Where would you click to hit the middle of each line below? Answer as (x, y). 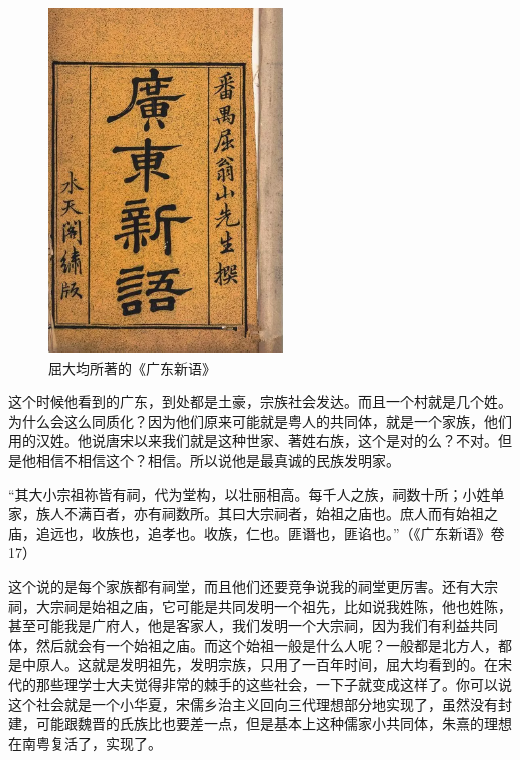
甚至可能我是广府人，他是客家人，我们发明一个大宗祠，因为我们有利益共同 (253, 625)
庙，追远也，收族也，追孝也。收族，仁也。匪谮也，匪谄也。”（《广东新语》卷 (256, 532)
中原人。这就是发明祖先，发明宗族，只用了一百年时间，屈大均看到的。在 (259, 664)
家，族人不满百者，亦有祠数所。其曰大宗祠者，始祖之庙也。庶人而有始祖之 (253, 513)
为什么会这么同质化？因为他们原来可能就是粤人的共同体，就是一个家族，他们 (260, 420)
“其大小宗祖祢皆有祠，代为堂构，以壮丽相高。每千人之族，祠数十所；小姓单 (256, 493)
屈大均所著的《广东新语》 (132, 367)
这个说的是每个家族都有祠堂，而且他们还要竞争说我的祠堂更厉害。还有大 (246, 585)
